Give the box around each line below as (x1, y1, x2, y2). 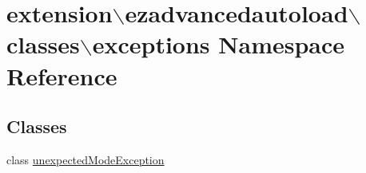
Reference (6, 59, 117, 92)
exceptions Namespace (92, 28, 345, 61)
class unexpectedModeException (6, 151, 165, 167)
